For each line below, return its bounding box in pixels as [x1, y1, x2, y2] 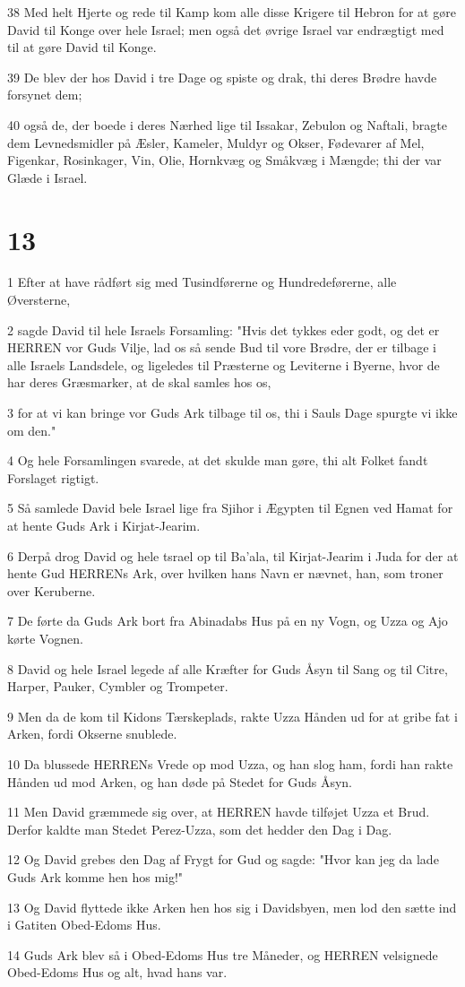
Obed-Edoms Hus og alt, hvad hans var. [7, 963, 228, 982]
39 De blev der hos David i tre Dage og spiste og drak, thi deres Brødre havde [7, 67, 437, 86]
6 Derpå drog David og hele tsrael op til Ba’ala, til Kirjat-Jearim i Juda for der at [7, 546, 459, 565]
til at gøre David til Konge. [7, 38, 157, 56]
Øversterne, [7, 290, 71, 309]
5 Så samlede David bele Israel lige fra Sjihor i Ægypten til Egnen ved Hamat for [7, 498, 453, 517]
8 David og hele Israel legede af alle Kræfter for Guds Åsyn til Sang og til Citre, [7, 659, 448, 678]
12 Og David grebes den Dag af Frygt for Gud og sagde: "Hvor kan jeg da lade [7, 850, 439, 869]
